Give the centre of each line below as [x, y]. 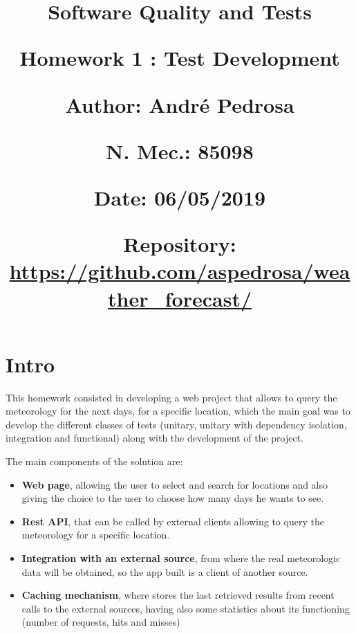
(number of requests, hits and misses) [101, 622]
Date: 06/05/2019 [180, 197]
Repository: [180, 244]
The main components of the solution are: [94, 461]
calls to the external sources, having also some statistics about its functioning [186, 608]
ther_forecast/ [179, 298]
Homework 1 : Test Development [180, 58]
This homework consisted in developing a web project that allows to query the [171, 397]
